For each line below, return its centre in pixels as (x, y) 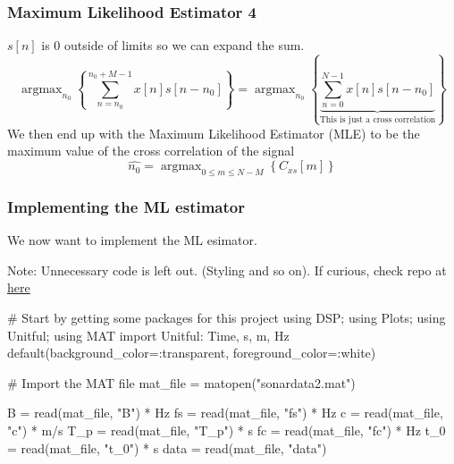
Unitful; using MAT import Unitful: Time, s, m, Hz (148, 335)
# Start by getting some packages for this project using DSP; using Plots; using (227, 318)
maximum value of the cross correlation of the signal (151, 151)
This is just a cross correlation (378, 120)
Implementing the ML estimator (126, 206)
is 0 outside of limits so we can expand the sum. (173, 45)
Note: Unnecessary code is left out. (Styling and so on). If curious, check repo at (227, 270)
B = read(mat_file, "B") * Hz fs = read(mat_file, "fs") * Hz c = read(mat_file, (225, 413)
